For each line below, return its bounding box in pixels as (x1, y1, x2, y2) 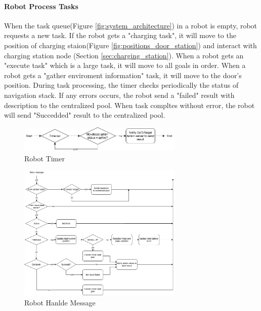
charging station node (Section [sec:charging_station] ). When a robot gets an (4, 50, 244, 60)
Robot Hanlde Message (24, 297, 96, 307)
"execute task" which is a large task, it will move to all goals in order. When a (4, 60, 246, 71)
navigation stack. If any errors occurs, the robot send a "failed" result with (4, 89, 235, 100)
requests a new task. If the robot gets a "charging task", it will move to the (4, 30, 236, 41)
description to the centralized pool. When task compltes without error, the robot (4, 99, 255, 110)
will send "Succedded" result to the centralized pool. (4, 110, 165, 120)
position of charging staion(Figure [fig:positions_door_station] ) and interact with (4, 40, 257, 50)
